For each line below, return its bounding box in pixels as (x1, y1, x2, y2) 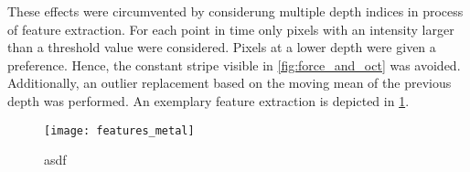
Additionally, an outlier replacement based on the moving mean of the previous (7, 73, 452, 92)
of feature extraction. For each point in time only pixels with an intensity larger (7, 19, 454, 38)
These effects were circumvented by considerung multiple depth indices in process (7, 2, 464, 20)
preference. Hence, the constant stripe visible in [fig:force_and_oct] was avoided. (7, 55, 461, 74)
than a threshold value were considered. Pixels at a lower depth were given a (7, 38, 436, 57)
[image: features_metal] (44, 124, 195, 137)
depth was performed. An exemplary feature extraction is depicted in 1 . (7, 91, 410, 110)
